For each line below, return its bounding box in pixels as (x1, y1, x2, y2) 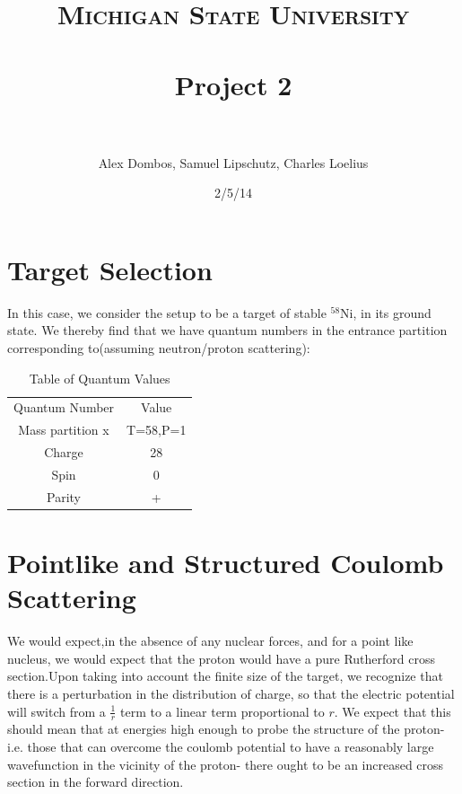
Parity (47, 487, 82, 506)
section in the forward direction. (7, 772, 184, 791)
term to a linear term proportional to (120, 701, 325, 720)
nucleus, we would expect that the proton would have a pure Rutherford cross (7, 648, 436, 667)
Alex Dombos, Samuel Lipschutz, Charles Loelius (98, 153, 369, 172)
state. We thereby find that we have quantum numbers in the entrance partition (7, 321, 448, 340)
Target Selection (7, 251, 213, 287)
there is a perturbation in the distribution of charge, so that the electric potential (7, 684, 455, 702)
